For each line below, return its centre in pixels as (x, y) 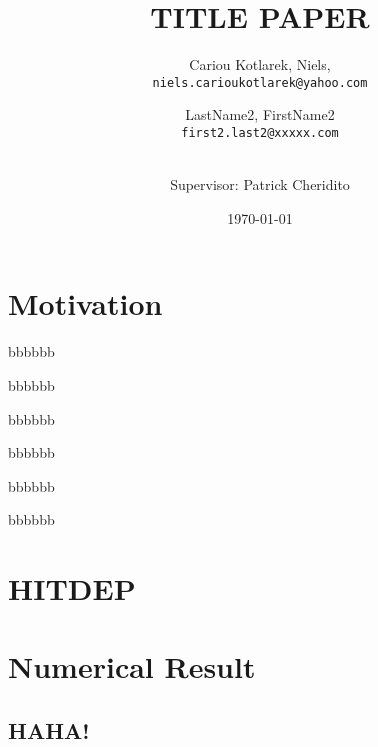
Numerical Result (132, 666)
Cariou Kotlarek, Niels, (260, 64)
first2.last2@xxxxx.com (260, 132)
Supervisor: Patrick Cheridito (260, 184)
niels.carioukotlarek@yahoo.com (260, 82)
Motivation (85, 303)
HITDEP (72, 588)
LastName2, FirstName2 (260, 114)
